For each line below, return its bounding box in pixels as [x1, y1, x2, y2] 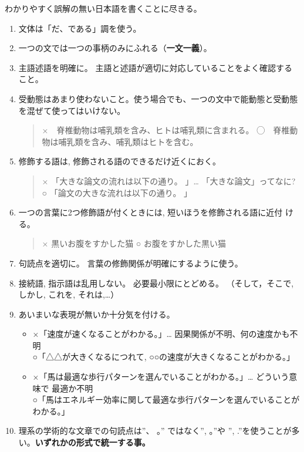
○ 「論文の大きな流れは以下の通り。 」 [42, 186, 192, 198]
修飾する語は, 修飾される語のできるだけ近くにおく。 [18, 155, 221, 167]
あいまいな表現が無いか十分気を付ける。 [18, 308, 175, 320]
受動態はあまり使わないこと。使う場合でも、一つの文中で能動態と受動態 [18, 92, 298, 104]
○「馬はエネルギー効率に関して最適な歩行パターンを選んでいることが [32, 393, 300, 406]
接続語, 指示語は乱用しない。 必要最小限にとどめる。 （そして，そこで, [18, 276, 294, 289]
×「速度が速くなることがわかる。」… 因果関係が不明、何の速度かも [32, 328, 290, 340]
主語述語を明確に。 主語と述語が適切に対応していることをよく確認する [18, 61, 293, 73]
